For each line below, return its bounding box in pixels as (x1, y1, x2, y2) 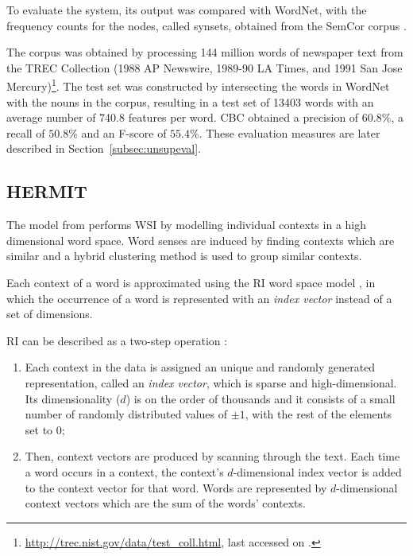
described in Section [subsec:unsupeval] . (6, 140, 202, 157)
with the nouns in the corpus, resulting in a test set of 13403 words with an (6, 93, 374, 110)
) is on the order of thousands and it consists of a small (125, 390, 396, 406)
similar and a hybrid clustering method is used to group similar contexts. (6, 247, 362, 264)
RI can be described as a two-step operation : (6, 332, 228, 348)
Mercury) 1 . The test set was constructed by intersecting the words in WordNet (6, 76, 390, 95)
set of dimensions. (6, 305, 93, 322)
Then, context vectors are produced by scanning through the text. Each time (25, 448, 400, 465)
